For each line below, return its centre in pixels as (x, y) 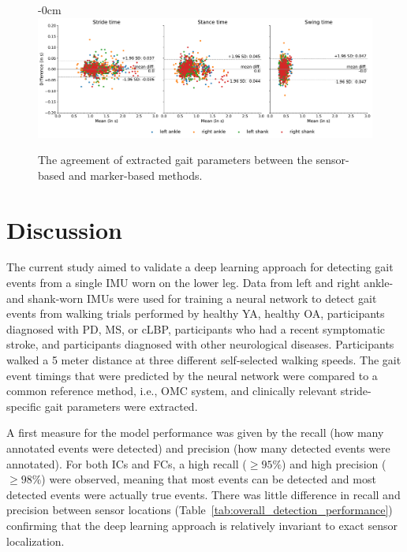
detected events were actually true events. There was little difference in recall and (203, 494)
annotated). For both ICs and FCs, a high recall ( (127, 463)
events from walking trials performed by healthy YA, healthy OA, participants (196, 313)
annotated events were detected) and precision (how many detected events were (198, 448)
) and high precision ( (334, 463)
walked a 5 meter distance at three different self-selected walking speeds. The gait (204, 360)
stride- (356, 391)
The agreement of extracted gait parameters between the (175, 160)
